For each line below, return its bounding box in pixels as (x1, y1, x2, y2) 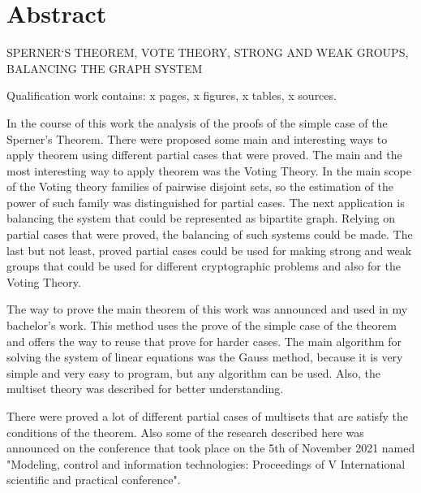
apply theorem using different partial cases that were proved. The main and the (6, 146, 402, 163)
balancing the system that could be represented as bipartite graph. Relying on (6, 210, 396, 227)
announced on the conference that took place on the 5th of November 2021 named (6, 439, 415, 456)
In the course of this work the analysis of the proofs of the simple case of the (6, 114, 388, 131)
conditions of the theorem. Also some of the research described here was (6, 423, 364, 440)
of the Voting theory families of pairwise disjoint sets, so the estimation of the (6, 178, 393, 195)
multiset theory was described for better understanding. (6, 380, 284, 397)
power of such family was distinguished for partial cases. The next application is (6, 193, 405, 210)
